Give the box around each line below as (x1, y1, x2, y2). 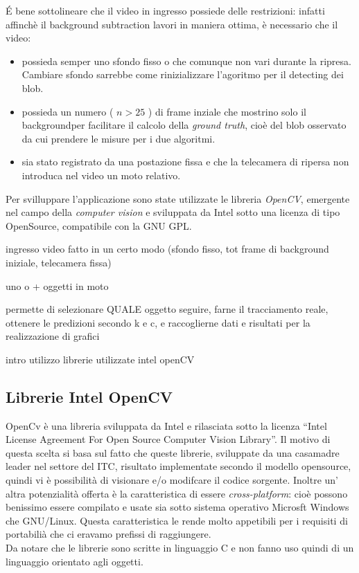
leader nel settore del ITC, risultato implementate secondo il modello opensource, (6, 459, 351, 473)
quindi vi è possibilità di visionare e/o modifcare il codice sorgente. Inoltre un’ (6, 473, 338, 487)
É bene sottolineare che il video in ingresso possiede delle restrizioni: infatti (6, 3, 325, 17)
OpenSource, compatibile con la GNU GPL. (6, 218, 192, 233)
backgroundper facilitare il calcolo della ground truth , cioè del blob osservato (21, 118, 347, 132)
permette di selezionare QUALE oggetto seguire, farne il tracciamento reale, (6, 302, 329, 316)
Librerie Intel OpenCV (6, 385, 173, 407)
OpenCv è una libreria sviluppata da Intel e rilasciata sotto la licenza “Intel (6, 418, 327, 433)
